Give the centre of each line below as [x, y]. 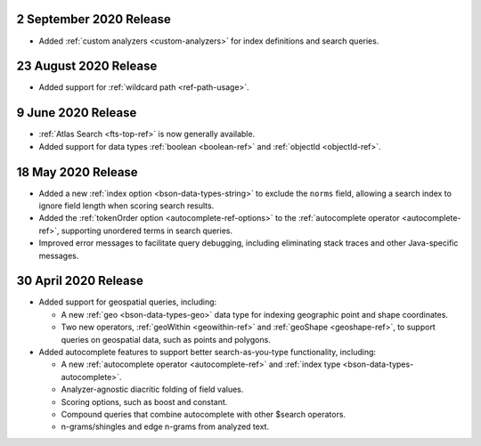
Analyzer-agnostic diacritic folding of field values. [152, 389]
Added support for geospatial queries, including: [128, 302]
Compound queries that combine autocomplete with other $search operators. [204, 414]
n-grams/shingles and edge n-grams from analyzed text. [165, 426]
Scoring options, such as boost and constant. [144, 401]
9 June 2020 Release [77, 113]
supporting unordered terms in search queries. [147, 231]
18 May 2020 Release [77, 172]
